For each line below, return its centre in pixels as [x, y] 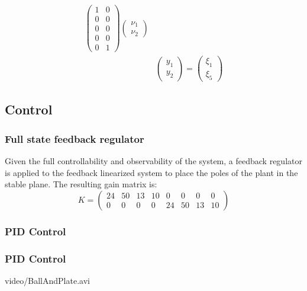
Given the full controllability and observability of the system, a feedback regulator [153, 161]
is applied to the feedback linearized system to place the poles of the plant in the [151, 172]
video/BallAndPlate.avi [47, 280]
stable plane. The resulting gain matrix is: [81, 184]
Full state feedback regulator [75, 138]
